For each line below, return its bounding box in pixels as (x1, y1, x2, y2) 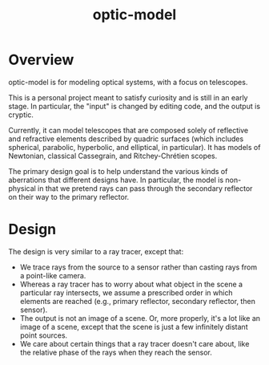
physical (8, 183, 36, 193)
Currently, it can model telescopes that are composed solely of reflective (8, 125, 249, 135)
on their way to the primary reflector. (8, 192, 130, 201)
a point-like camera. (19, 270, 86, 280)
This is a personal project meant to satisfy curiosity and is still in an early (8, 92, 248, 102)
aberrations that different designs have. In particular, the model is (8, 175, 224, 185)
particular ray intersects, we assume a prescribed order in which (19, 287, 234, 298)
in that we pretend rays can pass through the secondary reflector (37, 183, 253, 193)
